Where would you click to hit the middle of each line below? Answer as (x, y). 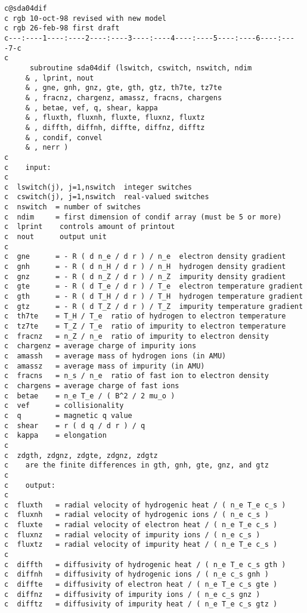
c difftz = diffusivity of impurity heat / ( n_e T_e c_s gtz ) (141, 604)
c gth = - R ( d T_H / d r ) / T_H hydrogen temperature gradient (154, 297)
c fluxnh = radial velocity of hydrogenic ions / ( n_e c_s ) (137, 515)
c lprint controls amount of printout (90, 227)
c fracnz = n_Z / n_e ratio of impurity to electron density (137, 336)
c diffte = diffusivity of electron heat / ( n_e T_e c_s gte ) (141, 585)
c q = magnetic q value (68, 415)
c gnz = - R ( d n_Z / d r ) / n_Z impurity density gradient (145, 276)
